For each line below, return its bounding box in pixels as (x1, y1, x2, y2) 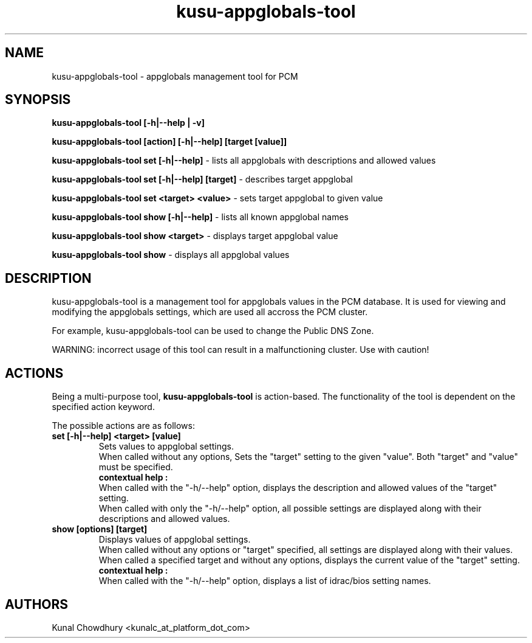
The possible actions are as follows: (52, 420, 195, 431)
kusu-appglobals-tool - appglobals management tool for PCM (52, 71, 298, 82)
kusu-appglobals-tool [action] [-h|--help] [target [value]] (52, 136, 287, 147)
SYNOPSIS (5, 92, 71, 108)
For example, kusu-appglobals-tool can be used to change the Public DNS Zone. (52, 325, 374, 336)
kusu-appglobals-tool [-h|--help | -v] (52, 117, 205, 128)
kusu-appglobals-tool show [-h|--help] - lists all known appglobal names (52, 212, 349, 223)
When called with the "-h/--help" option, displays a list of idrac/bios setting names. (98, 575, 431, 586)
